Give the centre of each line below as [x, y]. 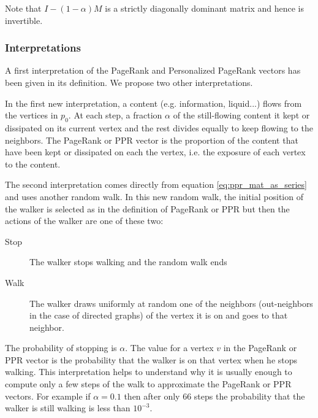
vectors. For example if [48, 396]
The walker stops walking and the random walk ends [128, 262]
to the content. [33, 164]
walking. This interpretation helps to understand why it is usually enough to [149, 372]
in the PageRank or [260, 348]
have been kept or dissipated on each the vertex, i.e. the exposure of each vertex [155, 152]
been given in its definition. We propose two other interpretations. [129, 82]
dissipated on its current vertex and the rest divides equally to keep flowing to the [159, 127]
